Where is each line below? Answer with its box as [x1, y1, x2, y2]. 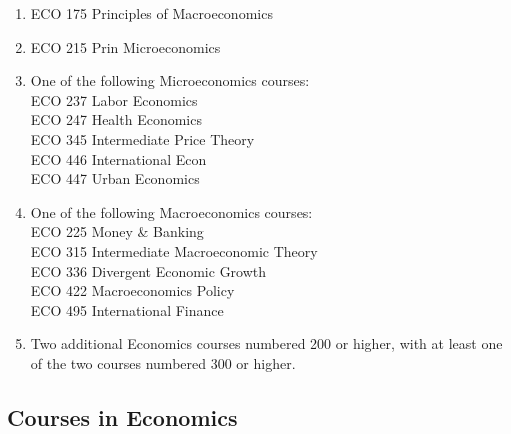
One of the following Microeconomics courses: [30, 70, 310, 91]
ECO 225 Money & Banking [30, 221, 204, 242]
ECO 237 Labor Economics [30, 89, 198, 110]
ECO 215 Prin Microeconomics [30, 36, 221, 57]
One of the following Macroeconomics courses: [30, 201, 313, 222]
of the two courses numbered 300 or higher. [30, 352, 296, 373]
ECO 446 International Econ [30, 148, 207, 169]
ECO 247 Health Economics [30, 109, 202, 130]
